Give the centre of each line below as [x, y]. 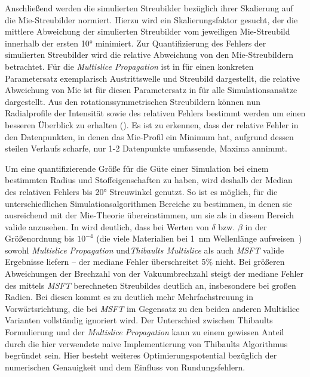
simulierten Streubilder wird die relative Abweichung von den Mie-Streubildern [149, 55]
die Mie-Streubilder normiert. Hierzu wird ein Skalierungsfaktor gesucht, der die [151, 19]
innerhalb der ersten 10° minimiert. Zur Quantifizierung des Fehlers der [136, 43]
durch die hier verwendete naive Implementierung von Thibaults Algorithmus [146, 343]
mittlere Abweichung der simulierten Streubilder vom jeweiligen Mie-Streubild [148, 31]
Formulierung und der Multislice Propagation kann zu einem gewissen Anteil [145, 332]
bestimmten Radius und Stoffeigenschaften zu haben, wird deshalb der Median [149, 180]
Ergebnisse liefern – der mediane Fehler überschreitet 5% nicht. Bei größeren [145, 262]
